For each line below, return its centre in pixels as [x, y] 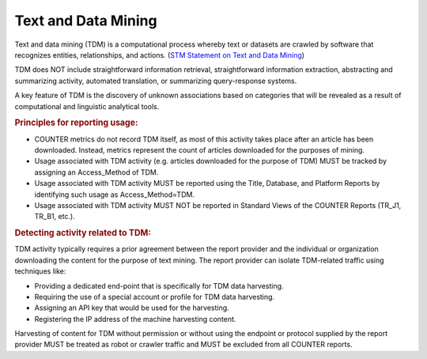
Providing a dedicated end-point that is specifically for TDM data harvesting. [159, 285]
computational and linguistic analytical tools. [87, 106]
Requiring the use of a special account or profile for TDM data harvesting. [155, 297]
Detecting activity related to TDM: [83, 233]
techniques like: [40, 271]
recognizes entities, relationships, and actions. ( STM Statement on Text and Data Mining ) [159, 55]
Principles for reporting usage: [76, 123]
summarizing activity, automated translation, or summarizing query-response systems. [156, 81]
